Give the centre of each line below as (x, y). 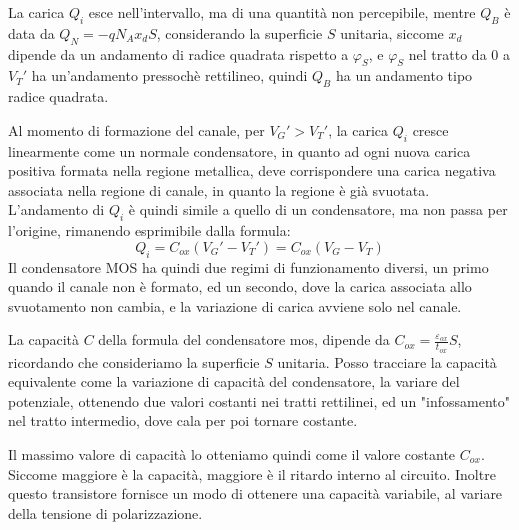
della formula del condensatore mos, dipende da (244, 339)
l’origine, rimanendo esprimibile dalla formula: (149, 230)
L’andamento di (56, 209)
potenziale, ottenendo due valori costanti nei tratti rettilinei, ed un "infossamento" (259, 400)
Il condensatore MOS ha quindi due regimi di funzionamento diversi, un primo (248, 266)
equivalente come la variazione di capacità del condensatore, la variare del (234, 381)
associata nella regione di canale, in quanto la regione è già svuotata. (219, 189)
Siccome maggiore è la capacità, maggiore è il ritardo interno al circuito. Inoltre (252, 473)
